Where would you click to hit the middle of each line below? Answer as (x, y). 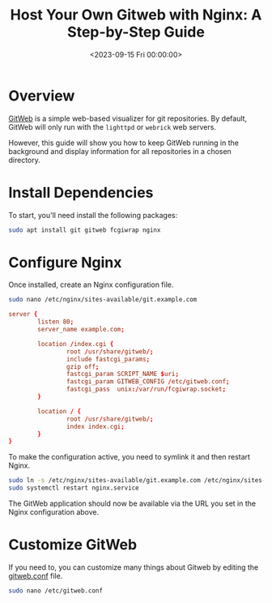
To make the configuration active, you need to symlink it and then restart (130, 457)
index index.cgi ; (96, 426)
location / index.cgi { (76, 344)
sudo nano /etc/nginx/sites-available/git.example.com (103, 300)
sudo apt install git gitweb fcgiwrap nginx (85, 230)
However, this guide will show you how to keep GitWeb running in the (123, 143)
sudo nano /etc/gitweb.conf (56, 591)
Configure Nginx (65, 262)
